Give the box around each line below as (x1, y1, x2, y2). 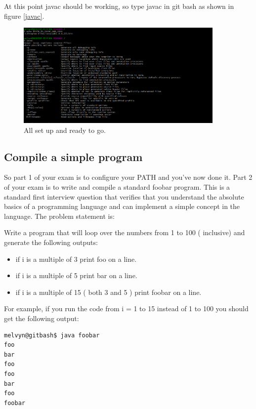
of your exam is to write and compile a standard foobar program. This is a (4, 182, 230, 192)
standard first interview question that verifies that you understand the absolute (4, 191, 244, 202)
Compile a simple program (4, 149, 143, 164)
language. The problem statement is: (4, 210, 115, 221)
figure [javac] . (4, 10, 44, 21)
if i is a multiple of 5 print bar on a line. (15, 270, 137, 281)
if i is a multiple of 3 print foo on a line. (15, 253, 137, 264)
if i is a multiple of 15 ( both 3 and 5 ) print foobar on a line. (15, 286, 202, 297)
